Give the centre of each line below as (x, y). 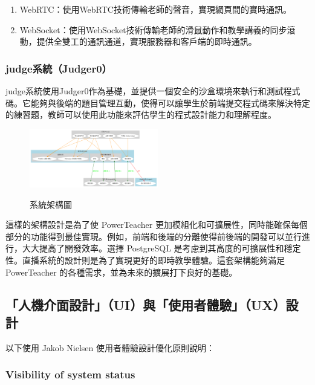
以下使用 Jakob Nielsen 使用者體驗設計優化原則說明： (110, 347)
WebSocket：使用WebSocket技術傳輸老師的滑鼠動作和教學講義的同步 (153, 29)
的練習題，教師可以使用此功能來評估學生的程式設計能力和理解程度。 (141, 115)
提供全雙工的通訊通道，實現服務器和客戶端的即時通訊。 (147, 41)
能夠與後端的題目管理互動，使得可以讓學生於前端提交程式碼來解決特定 (170, 102)
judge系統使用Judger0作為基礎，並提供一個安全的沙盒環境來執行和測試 (145, 91)
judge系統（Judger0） (59, 68)
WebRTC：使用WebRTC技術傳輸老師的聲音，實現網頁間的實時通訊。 (155, 9)
